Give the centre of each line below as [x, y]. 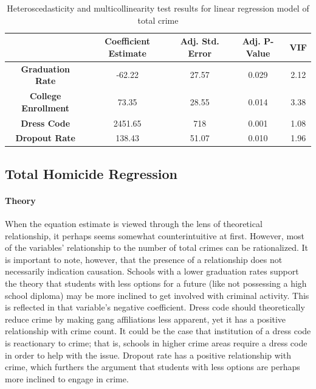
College [45, 96]
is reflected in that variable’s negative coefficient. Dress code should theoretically [155, 307]
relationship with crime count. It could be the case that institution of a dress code [158, 331]
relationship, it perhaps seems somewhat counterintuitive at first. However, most [155, 235]
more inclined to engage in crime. [67, 378]
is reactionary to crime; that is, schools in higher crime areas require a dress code [156, 342]
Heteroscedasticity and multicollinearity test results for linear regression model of [158, 8]
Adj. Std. [200, 41]
